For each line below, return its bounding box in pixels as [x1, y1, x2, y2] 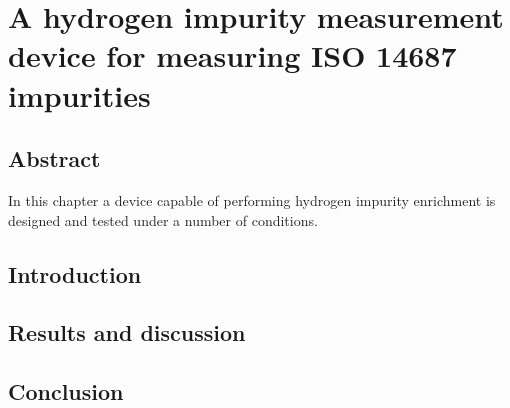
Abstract [8, 143, 101, 174]
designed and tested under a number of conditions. [8, 209, 318, 230]
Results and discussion [8, 317, 246, 348]
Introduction [8, 258, 142, 289]
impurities [8, 74, 151, 115]
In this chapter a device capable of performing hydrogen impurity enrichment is [8, 189, 496, 210]
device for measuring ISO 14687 [8, 35, 457, 76]
